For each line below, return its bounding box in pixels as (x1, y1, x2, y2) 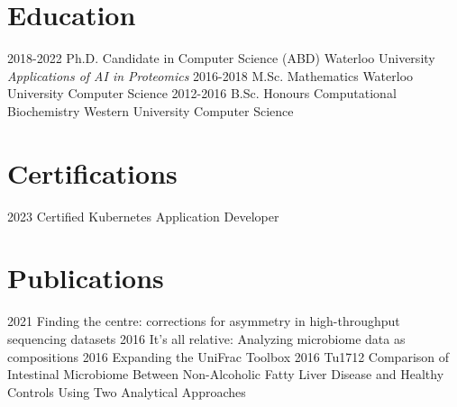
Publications (7, 259, 164, 296)
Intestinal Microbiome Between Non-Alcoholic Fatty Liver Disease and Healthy (7, 365, 444, 384)
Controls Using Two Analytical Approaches (7, 382, 246, 401)
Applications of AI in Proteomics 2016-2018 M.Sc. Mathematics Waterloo (7, 66, 414, 85)
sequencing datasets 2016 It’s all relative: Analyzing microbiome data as (7, 329, 406, 348)
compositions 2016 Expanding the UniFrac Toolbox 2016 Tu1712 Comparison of (7, 347, 450, 366)
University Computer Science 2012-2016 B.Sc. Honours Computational (7, 84, 397, 103)
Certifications (7, 154, 178, 191)
